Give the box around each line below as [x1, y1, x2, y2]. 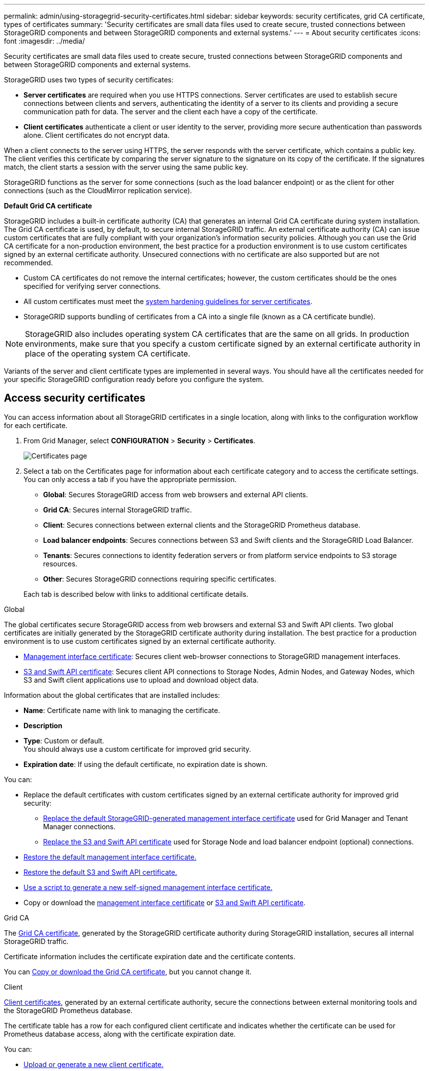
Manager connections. [43, 822, 116, 831]
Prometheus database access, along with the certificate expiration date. [4, 1029, 236, 1038]
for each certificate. [4, 421, 68, 430]
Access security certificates [4, 392, 145, 405]
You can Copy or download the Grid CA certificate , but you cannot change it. [4, 967, 252, 976]
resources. [43, 559, 77, 568]
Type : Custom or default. [24, 736, 104, 745]
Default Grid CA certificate [4, 202, 92, 210]
